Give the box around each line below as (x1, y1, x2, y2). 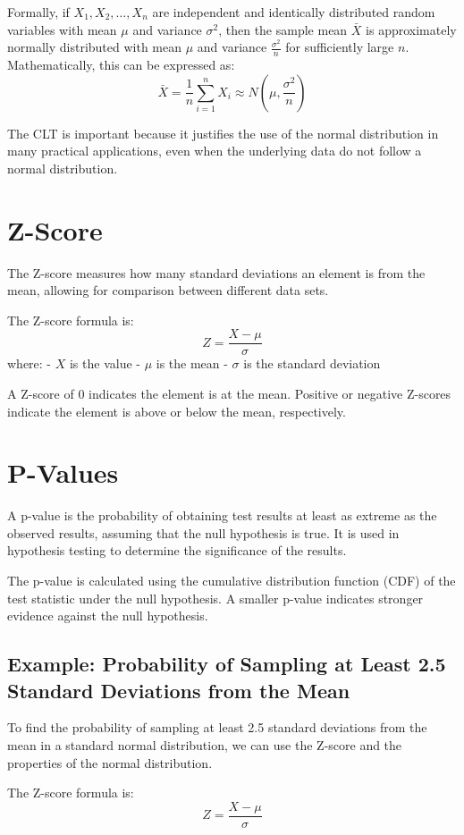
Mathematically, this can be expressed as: (7, 55, 235, 74)
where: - (7, 354, 52, 373)
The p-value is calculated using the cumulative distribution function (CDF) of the (7, 571, 456, 590)
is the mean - (156, 354, 228, 373)
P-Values (7, 454, 119, 491)
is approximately (366, 20, 457, 38)
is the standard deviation (243, 354, 381, 373)
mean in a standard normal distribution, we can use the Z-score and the (7, 736, 402, 755)
